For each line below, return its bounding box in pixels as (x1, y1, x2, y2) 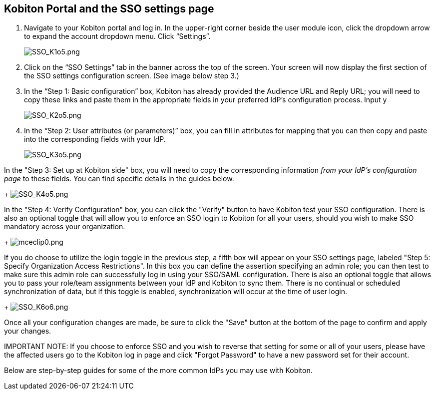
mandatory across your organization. (4, 222, 125, 231)
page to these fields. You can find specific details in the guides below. (4, 174, 234, 183)
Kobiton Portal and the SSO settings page (4, 2, 214, 15)
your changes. (4, 327, 51, 336)
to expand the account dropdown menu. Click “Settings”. (24, 32, 211, 41)
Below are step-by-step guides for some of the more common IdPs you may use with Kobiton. (4, 366, 313, 375)
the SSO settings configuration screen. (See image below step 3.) (24, 71, 239, 80)
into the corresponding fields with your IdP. (24, 135, 166, 144)
